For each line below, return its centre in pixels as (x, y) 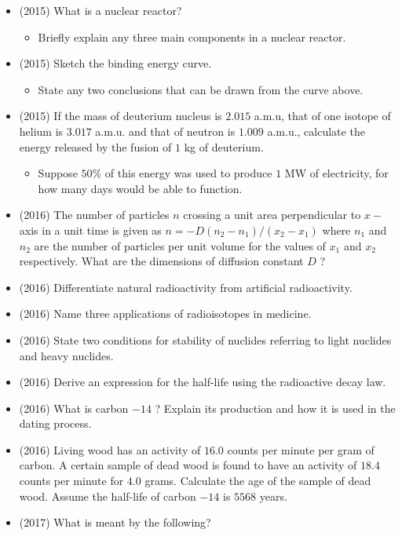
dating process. (55, 423)
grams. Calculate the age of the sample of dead (258, 481)
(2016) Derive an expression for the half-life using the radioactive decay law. (203, 382)
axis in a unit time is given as (90, 230)
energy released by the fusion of (95, 146)
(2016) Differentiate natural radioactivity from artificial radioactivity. (186, 287)
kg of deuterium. (224, 146)
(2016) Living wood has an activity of (110, 449)
